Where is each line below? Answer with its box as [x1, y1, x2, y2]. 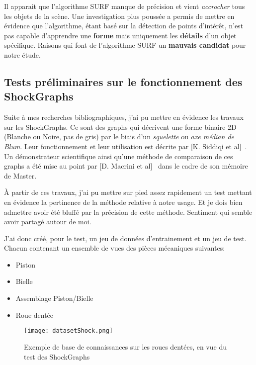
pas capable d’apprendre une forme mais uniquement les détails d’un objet [4, 30, 237, 40]
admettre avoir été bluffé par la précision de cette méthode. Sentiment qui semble [4, 206, 253, 217]
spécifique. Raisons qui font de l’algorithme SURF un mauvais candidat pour [4, 40, 246, 50]
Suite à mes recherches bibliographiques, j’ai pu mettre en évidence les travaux [4, 112, 244, 122]
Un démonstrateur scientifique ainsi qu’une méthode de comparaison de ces [4, 151, 233, 161]
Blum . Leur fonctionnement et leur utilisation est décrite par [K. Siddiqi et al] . [4, 141, 247, 151]
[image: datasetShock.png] [24, 327, 113, 335]
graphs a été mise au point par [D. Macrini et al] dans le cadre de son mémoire [4, 161, 248, 171]
